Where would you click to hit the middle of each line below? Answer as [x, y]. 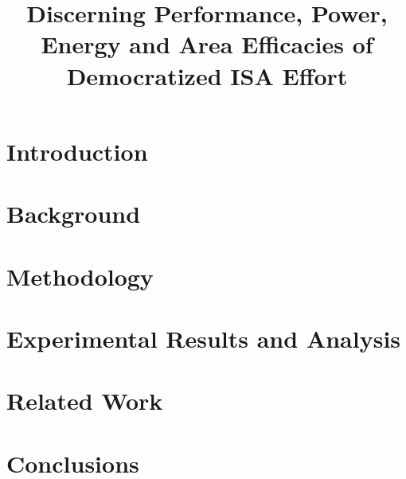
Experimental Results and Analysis [204, 338]
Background [74, 214]
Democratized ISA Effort [207, 75]
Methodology [80, 276]
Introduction [77, 151]
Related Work [85, 401]
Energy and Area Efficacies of [207, 44]
